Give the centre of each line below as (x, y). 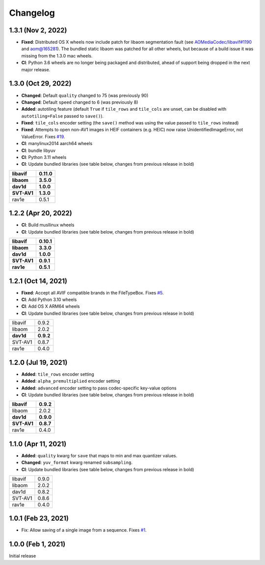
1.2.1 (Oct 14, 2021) (38, 281)
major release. (36, 69)
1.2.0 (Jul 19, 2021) (38, 362)
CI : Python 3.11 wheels (44, 157)
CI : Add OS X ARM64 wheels (51, 306)
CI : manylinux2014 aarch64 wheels (57, 144)
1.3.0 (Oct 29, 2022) (40, 84)
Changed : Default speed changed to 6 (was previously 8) (80, 102)
